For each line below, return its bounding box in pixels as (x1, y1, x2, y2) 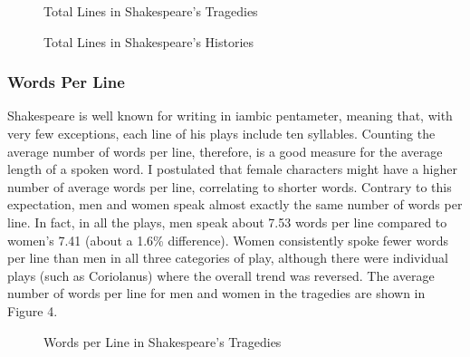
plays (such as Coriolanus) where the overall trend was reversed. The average (7, 265, 435, 285)
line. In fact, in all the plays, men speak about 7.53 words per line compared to (7, 212, 447, 231)
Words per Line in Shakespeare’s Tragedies (43, 332, 282, 351)
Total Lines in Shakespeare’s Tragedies (43, 2, 258, 20)
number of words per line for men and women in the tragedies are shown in (7, 284, 426, 303)
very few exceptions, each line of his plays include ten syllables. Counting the (7, 124, 436, 142)
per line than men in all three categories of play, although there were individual (7, 248, 448, 267)
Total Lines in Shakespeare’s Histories (43, 32, 254, 51)
